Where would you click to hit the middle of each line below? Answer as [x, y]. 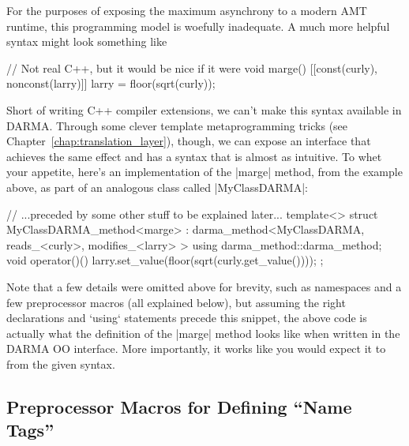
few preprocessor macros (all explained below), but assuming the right [176, 302]
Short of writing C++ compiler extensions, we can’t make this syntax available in [204, 109]
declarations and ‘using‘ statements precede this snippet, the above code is [187, 318]
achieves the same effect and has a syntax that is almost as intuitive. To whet [194, 156]
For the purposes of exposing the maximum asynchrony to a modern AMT [187, 10]
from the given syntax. [61, 364]
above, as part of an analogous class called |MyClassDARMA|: [157, 187]
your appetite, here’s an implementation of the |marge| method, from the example [204, 172]
